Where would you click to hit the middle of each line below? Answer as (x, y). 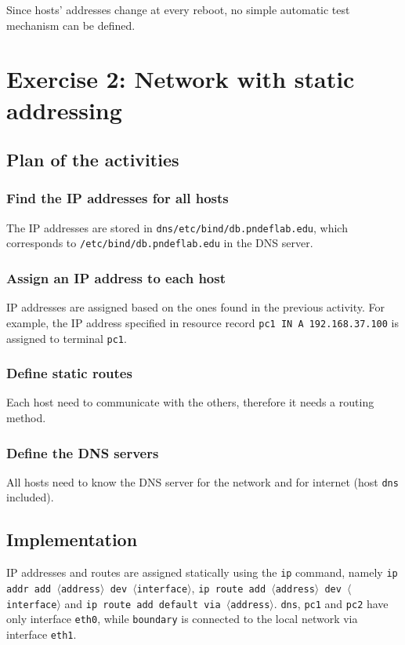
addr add (29, 589)
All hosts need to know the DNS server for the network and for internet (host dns (202, 481)
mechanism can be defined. (71, 25)
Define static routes (69, 373)
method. (26, 417)
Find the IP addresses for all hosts (118, 198)
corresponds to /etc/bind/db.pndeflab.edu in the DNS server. (160, 243)
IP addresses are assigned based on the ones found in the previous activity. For (195, 307)
